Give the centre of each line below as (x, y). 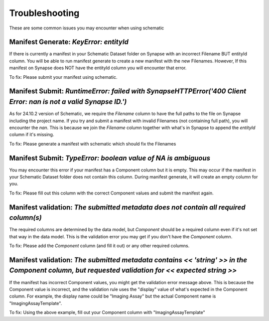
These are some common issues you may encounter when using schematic (87, 28)
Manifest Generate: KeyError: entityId (69, 42)
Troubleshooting (44, 13)
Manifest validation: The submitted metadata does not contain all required (128, 207)
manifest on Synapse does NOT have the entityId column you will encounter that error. (98, 68)
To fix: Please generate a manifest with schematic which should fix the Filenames (93, 144)
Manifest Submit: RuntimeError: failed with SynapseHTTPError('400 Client (128, 91)
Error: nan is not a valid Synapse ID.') (68, 102)
